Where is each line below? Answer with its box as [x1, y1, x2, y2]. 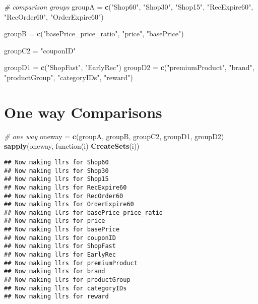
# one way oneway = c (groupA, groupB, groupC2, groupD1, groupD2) [4, 131, 224, 141]
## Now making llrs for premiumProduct [4, 259, 138, 267]
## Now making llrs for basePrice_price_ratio [4, 209, 163, 216]
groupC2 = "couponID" [4, 45, 76, 55]
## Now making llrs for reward [4, 293, 109, 300]
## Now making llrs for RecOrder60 [4, 192, 123, 200]
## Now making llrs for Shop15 [4, 175, 109, 183]
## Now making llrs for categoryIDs [4, 284, 127, 292]
